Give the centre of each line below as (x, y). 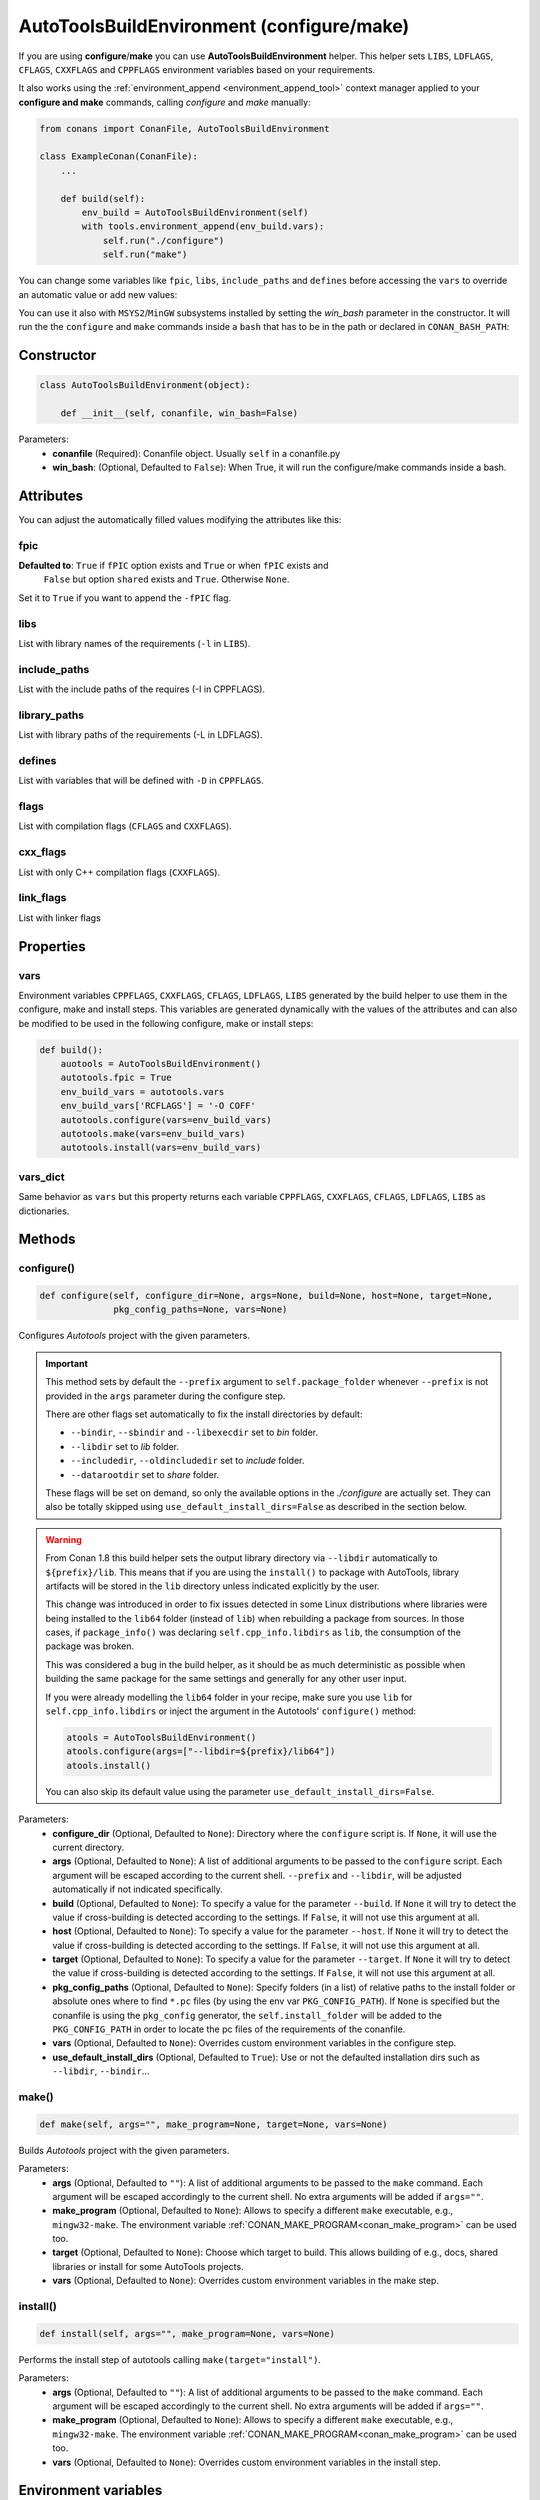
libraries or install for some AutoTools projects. (148, 2266)
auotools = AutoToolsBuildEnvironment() (161, 1064)
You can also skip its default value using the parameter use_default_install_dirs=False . (240, 1791)
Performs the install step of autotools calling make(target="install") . (170, 2359)
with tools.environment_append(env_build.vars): (203, 226)
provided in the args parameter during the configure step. (165, 1396)
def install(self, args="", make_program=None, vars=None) (187, 2333)
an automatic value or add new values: (98, 294)
